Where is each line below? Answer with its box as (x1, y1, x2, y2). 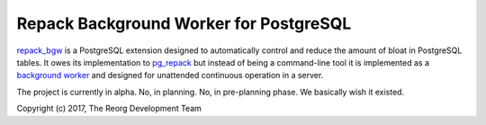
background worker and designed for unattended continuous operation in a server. (16, 70, 324, 81)
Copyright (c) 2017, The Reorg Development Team (16, 103, 202, 114)
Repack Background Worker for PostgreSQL (16, 13, 352, 33)
